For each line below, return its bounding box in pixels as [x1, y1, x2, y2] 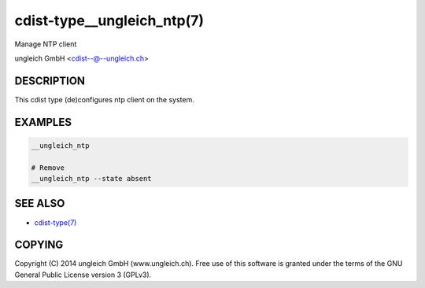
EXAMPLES [14, 115, 72, 129]
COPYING [14, 238, 64, 252]
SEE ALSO [14, 197, 65, 210]
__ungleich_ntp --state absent [31, 174, 153, 183]
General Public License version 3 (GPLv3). [14, 270, 152, 279]
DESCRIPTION [14, 74, 86, 87]
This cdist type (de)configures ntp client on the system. [14, 94, 194, 104]
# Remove [31, 163, 65, 172]
